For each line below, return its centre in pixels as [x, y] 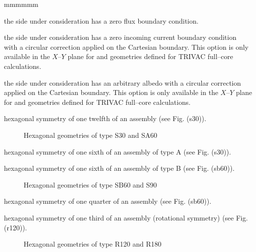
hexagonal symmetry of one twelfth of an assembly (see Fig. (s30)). [105, 118]
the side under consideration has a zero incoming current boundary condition [120, 37]
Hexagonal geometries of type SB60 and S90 [90, 184]
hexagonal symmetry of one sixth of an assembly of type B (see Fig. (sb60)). [119, 168]
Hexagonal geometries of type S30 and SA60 [91, 135]
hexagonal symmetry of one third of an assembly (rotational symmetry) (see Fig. [126, 217]
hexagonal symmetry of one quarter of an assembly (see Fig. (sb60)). [108, 201]
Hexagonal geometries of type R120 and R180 [93, 244]
